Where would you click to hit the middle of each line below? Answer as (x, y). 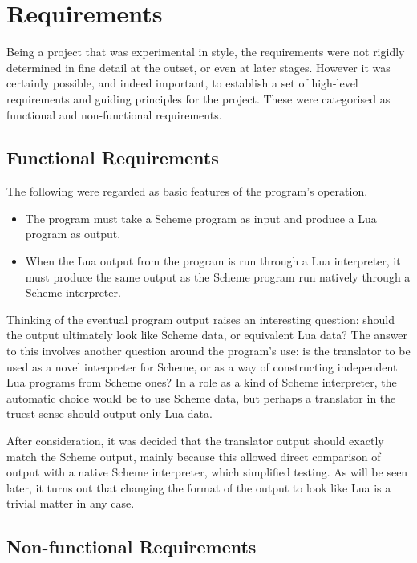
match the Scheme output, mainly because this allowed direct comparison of (194, 456)
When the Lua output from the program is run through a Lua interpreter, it (213, 261)
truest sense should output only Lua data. (109, 413)
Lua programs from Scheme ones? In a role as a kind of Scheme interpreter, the (202, 382)
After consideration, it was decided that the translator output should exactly (195, 441)
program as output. (73, 234)
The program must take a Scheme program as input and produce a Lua (201, 218)
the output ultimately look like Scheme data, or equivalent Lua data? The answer (207, 335)
